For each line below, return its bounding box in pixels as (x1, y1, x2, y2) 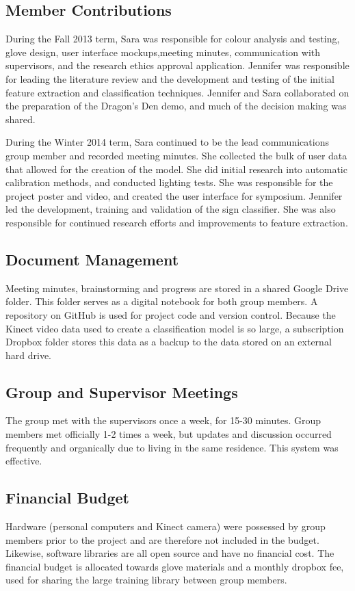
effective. (5, 454, 42, 468)
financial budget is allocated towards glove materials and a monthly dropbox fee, (5, 559, 344, 573)
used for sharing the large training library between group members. (5, 573, 287, 587)
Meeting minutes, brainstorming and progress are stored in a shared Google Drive (5, 280, 349, 295)
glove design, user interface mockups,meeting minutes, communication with (5, 44, 321, 59)
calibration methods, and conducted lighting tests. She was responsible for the (5, 175, 333, 189)
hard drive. (5, 347, 51, 362)
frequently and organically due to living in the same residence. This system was (5, 440, 339, 454)
